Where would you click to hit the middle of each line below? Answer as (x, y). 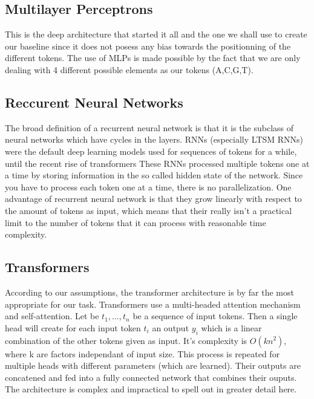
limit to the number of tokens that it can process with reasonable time (136, 222)
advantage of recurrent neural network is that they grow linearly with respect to (153, 199)
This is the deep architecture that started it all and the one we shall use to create (156, 34)
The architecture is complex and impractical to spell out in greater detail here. (151, 389)
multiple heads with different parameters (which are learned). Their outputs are (153, 365)
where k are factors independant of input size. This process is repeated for (142, 353)
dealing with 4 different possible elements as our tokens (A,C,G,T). (129, 69)
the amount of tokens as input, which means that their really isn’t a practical (149, 210)
